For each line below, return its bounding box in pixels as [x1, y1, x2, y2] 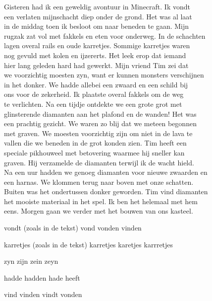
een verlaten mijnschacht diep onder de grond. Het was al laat [4, 11, 192, 21]
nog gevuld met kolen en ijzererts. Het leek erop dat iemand [4, 50, 186, 60]
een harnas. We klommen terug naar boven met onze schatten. [4, 176, 194, 187]
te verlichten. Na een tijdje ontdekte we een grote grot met [4, 98, 182, 109]
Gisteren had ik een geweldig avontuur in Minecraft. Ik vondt [4, 1, 190, 11]
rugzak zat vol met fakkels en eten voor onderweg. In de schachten [4, 30, 206, 41]
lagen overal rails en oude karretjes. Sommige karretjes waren [4, 40, 190, 51]
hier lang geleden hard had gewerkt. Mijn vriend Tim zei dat [4, 60, 189, 70]
